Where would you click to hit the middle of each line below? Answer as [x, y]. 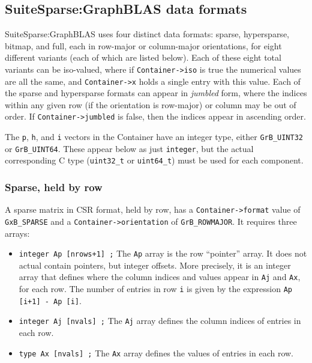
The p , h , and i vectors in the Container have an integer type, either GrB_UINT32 [154, 137]
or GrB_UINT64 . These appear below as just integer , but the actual [129, 148]
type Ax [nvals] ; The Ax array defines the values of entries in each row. [156, 352]
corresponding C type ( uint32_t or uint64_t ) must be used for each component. [154, 160]
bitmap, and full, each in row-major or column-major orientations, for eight [143, 45]
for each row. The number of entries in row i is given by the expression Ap [156, 289]
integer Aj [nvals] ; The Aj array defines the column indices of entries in [160, 321]
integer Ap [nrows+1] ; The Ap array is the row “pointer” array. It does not [163, 253]
